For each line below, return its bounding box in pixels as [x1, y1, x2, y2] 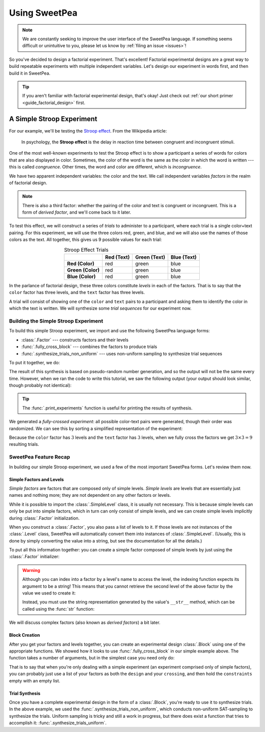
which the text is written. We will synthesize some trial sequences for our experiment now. [9, 305, 192, 311]
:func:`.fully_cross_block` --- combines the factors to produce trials [21, 344, 157, 350]
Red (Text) [105, 254, 130, 261]
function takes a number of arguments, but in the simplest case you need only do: [9, 655, 175, 661]
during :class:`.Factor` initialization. [9, 515, 80, 521]
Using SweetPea [9, 7, 78, 18]
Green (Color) [67, 267, 100, 273]
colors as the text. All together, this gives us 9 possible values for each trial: [9, 237, 162, 243]
